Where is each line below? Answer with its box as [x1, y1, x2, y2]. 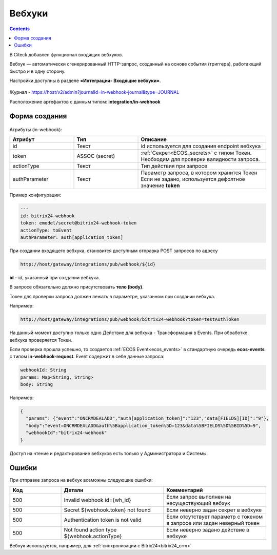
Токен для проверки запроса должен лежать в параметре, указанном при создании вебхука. [9, 293, 215, 299]
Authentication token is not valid [64, 516, 142, 523]
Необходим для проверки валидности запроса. [141, 156, 260, 163]
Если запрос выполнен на [166, 493, 231, 500]
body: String [20, 382, 53, 387]
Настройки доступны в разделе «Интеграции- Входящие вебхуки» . [9, 77, 161, 84]
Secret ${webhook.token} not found [64, 506, 151, 513]
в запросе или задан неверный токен [166, 519, 260, 526]
